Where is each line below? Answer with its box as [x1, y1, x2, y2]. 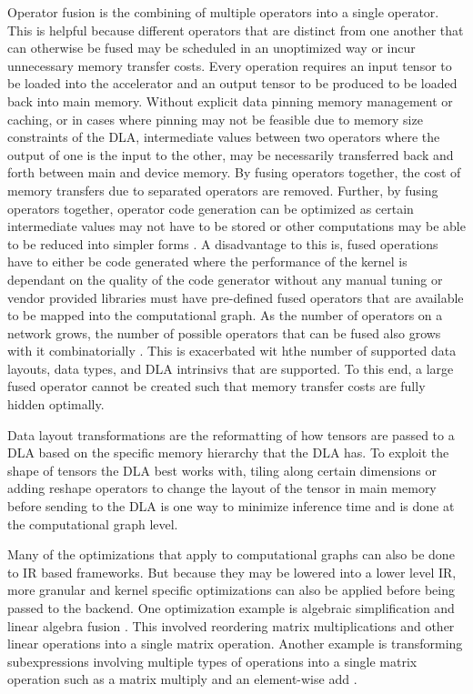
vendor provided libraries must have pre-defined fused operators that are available [7, 287, 464, 307]
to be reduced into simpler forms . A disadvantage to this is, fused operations [7, 234, 438, 253]
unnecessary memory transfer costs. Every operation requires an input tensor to [7, 55, 452, 75]
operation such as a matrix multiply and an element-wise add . [7, 669, 357, 689]
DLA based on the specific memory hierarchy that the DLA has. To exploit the [7, 443, 449, 462]
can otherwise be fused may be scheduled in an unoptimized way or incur [7, 38, 416, 57]
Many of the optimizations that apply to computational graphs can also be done [7, 545, 455, 564]
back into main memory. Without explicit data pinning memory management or [7, 91, 453, 110]
